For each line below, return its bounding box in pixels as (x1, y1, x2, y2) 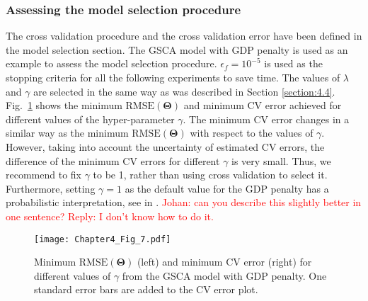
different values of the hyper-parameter (6, 111, 175, 126)
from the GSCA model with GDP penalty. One (122, 268, 327, 283)
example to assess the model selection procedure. (6, 56, 217, 71)
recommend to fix (6, 167, 81, 182)
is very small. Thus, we (231, 153, 331, 168)
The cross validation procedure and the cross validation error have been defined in (6, 28, 362, 43)
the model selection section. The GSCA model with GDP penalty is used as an (6, 42, 348, 57)
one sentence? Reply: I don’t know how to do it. (6, 208, 214, 223)
